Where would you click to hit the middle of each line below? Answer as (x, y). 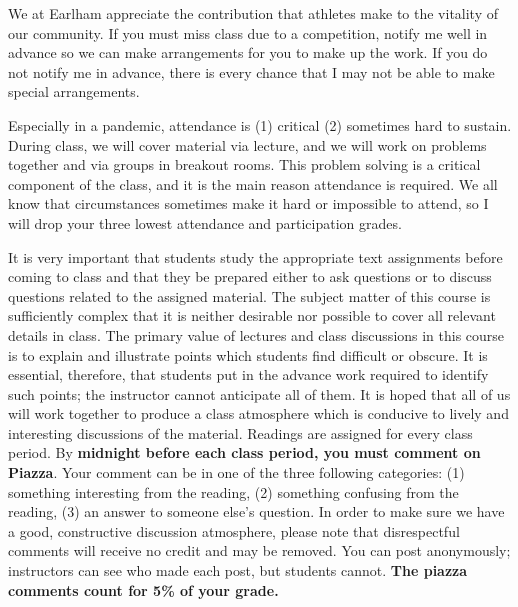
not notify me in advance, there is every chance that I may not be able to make (251, 71)
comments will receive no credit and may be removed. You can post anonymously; (259, 550)
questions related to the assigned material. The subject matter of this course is (249, 295)
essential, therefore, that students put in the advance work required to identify (248, 374)
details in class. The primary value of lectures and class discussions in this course (256, 334)
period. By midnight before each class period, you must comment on (244, 452)
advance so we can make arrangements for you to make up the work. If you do (248, 52)
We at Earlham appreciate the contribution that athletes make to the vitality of (253, 13)
